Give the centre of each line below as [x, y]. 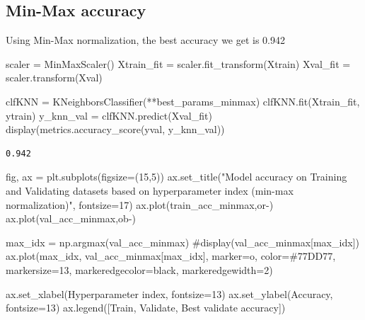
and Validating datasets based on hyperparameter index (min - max [150, 190]
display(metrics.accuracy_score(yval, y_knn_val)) [115, 129]
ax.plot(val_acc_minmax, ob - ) [71, 218]
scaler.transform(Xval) [54, 78]
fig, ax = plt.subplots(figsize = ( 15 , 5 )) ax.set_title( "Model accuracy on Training [176, 177]
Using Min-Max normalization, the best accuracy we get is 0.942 [146, 40]
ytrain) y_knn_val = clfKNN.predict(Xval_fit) [109, 115]
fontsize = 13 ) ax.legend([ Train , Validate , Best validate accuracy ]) [146, 308]
